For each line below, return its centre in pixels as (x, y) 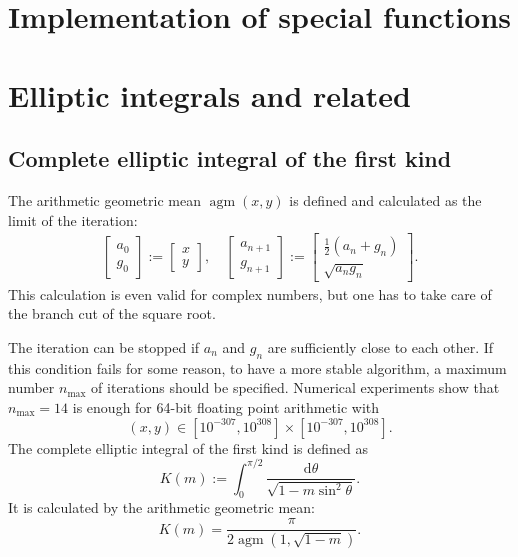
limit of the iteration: (73, 219)
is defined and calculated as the (385, 199)
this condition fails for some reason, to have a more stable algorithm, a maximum (257, 367)
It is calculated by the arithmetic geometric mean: (161, 507)
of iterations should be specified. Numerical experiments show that (295, 387)
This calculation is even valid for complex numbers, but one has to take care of (250, 293)
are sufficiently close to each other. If (380, 346)
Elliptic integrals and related (209, 94)
